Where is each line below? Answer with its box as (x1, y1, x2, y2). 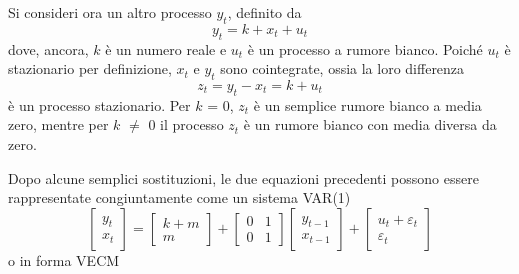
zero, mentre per (8, 114, 109, 135)
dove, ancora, (8, 38, 89, 59)
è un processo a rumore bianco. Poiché (247, 38, 483, 59)
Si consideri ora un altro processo (8, 2, 212, 22)
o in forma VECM (8, 249, 120, 270)
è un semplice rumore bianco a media (253, 94, 482, 115)
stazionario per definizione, (8, 58, 172, 79)
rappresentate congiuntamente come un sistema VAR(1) (8, 187, 351, 208)
